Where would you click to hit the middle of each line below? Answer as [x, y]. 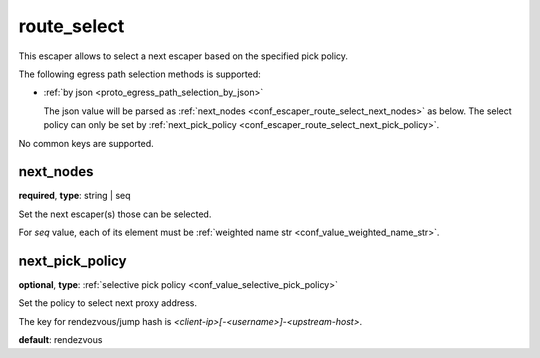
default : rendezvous [60, 340]
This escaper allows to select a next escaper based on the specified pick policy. [183, 56]
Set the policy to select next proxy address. [108, 303]
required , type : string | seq [74, 196]
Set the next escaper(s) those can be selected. [115, 214]
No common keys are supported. [86, 143]
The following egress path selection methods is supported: [140, 74]
